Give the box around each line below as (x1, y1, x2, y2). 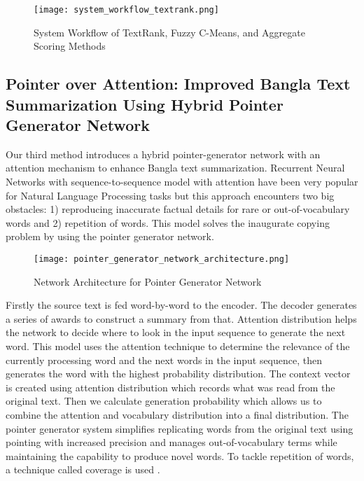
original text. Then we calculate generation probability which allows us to (6, 393, 322, 408)
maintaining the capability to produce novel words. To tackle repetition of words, (6, 448, 354, 463)
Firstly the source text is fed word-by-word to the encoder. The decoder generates (6, 298, 357, 312)
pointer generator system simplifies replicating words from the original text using (6, 421, 353, 435)
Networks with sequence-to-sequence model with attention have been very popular (6, 174, 358, 189)
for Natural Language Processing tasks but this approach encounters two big (6, 188, 335, 202)
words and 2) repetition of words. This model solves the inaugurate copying (6, 215, 330, 230)
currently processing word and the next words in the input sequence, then (6, 352, 323, 367)
